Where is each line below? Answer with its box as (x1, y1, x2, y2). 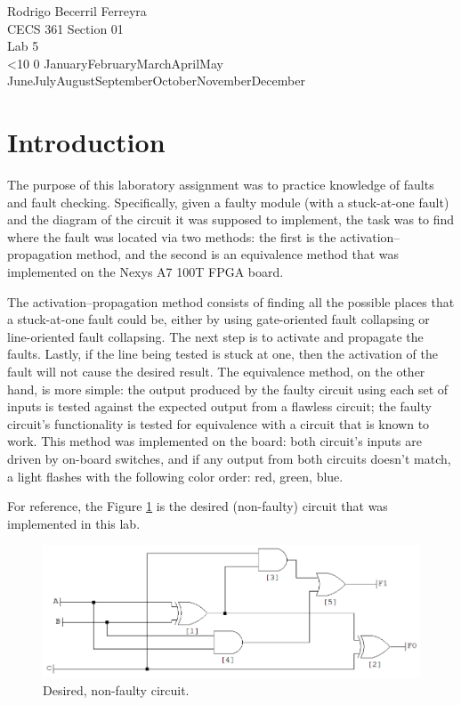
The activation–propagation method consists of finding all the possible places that (7, 292, 455, 311)
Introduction (7, 124, 166, 160)
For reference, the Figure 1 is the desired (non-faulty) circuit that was (7, 497, 388, 515)
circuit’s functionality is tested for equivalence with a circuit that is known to (7, 414, 430, 433)
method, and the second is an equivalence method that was (76, 245, 400, 263)
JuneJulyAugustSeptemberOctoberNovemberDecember (7, 71, 305, 90)
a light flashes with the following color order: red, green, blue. (7, 466, 344, 485)
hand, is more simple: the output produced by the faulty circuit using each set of (7, 379, 449, 398)
